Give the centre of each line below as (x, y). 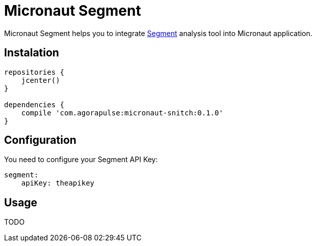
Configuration (40, 140)
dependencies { (34, 104)
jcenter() (41, 80)
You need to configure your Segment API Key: (81, 160)
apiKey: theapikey (58, 183)
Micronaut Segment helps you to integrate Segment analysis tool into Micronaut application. (158, 33)
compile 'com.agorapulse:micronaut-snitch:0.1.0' (122, 113)
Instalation (32, 53)
